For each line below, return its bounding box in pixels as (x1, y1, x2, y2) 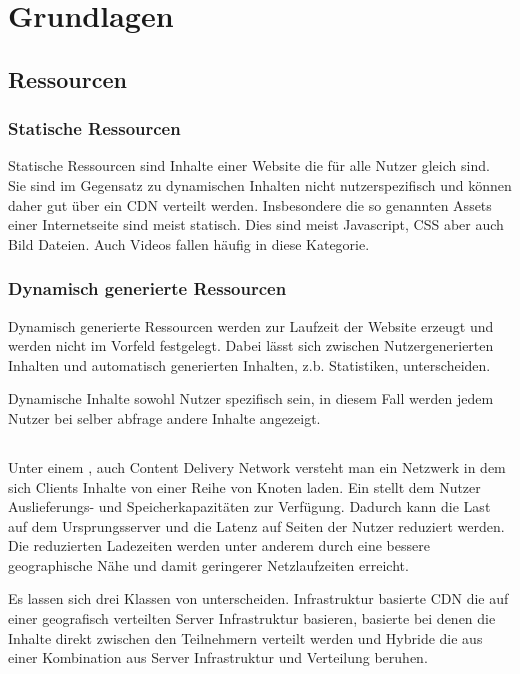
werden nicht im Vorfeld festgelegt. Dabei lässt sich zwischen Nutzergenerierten (8, 335, 494, 356)
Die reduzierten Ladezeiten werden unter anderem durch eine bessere (8, 535, 430, 556)
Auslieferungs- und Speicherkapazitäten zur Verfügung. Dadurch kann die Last (8, 496, 491, 517)
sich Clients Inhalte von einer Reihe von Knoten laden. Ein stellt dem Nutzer (8, 476, 481, 497)
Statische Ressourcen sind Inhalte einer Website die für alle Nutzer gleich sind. (8, 155, 490, 176)
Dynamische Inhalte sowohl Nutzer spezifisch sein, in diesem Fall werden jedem (8, 388, 494, 409)
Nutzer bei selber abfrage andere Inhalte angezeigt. (8, 407, 321, 428)
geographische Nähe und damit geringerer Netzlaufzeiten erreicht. (8, 554, 409, 575)
